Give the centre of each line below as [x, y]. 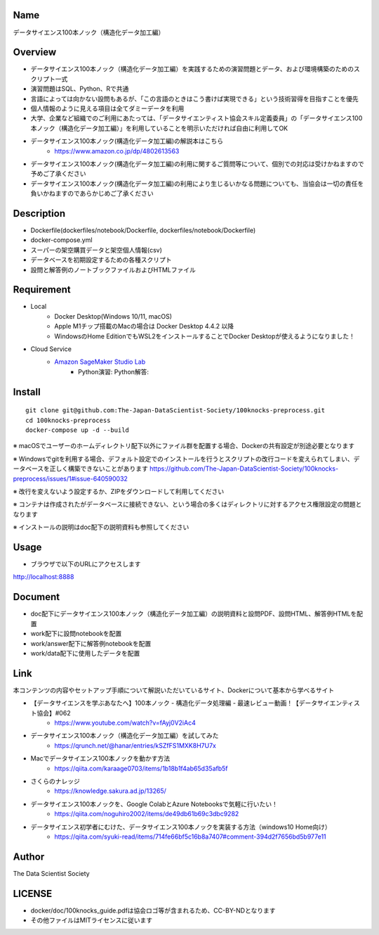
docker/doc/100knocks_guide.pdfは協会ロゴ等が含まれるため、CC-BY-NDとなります [153, 910]
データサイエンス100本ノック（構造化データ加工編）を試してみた [125, 736]
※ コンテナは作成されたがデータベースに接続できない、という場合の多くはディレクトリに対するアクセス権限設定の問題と [187, 504]
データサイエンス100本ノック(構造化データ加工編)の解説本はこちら [127, 141]
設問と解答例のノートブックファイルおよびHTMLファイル [113, 269]
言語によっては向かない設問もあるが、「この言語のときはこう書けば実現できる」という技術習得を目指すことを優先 [195, 98]
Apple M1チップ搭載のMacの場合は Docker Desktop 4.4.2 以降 [144, 326]
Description [39, 214]
